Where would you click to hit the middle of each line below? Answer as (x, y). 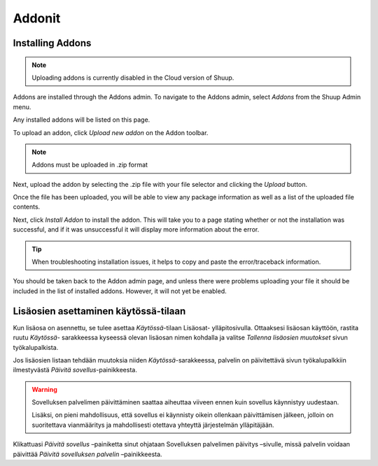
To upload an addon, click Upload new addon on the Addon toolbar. (111, 132)
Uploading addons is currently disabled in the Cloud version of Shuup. (133, 78)
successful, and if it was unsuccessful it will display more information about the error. (136, 230)
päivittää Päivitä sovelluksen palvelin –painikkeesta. (87, 454)
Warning (44, 389)
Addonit (37, 18)
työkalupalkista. (36, 347)
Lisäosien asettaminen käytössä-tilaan (99, 311)
